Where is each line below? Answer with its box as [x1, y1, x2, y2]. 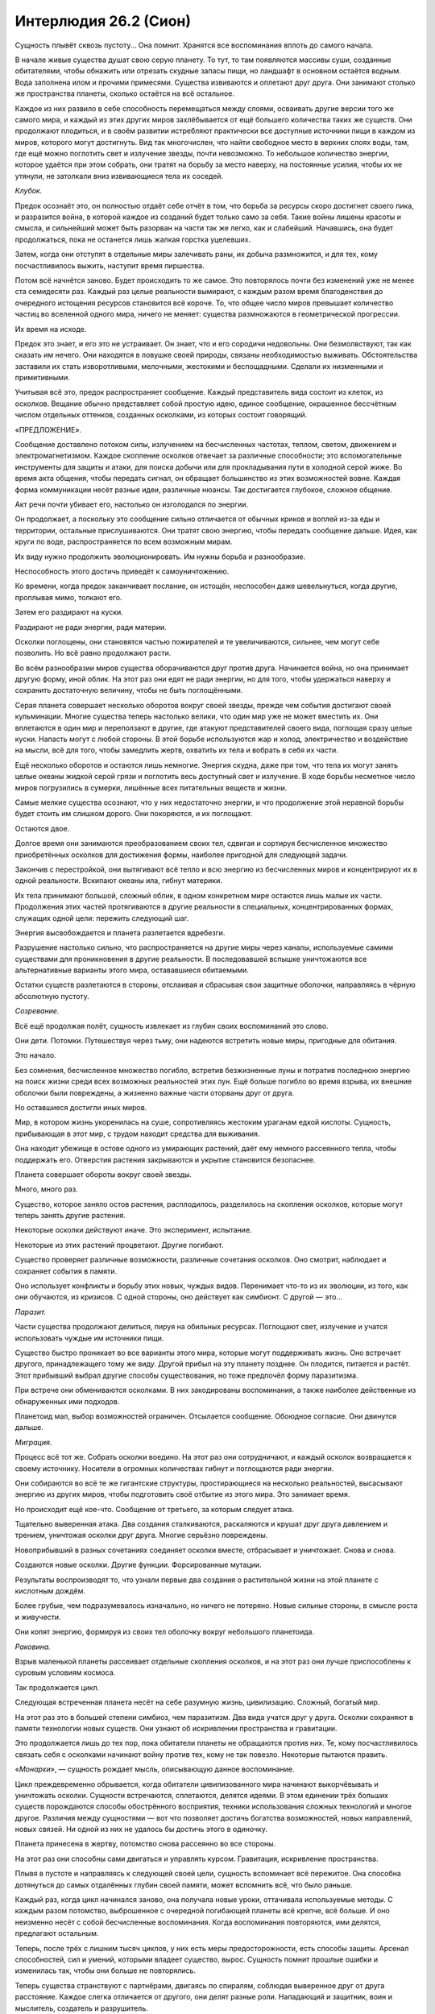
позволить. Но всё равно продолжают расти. [14, 649, 172, 658]
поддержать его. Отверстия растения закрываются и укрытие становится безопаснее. [14, 1154, 316, 1164]
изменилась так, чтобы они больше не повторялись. [14, 1966, 197, 1975]
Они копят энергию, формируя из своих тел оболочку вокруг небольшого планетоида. [14, 1627, 314, 1637]
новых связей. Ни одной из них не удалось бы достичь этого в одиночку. [14, 1825, 267, 1834]
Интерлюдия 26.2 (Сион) [14, 12, 192, 30]
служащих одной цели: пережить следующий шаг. [14, 913, 189, 922]
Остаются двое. [14, 823, 70, 833]
